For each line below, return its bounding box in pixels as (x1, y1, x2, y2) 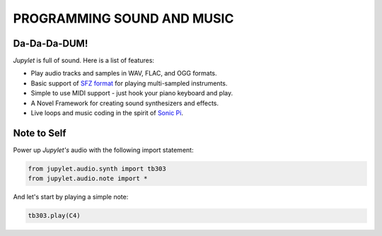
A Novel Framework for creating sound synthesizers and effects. (30, 99, 219, 107)
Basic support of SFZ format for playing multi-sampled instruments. (30, 78, 228, 88)
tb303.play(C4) (28, 212, 81, 220)
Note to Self (13, 127, 66, 139)
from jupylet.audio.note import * (28, 175, 148, 183)
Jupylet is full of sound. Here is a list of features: (13, 57, 155, 65)
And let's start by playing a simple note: (13, 193, 129, 201)
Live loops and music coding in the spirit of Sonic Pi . (30, 109, 184, 117)
